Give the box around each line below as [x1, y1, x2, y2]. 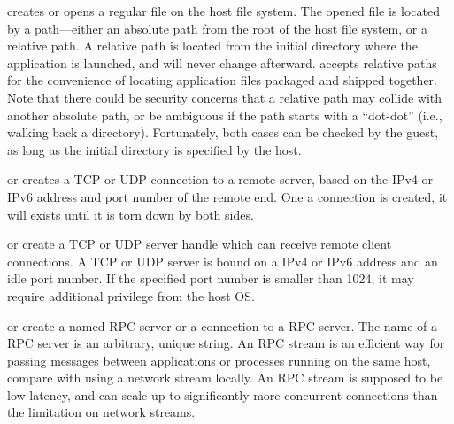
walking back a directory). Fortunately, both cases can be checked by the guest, [7, 123, 439, 142]
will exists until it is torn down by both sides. [7, 204, 254, 223]
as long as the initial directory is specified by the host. [7, 140, 302, 158]
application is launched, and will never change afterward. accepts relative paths [7, 53, 437, 72]
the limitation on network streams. [7, 403, 196, 421]
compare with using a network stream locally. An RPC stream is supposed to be [7, 368, 443, 387]
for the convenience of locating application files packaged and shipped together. [7, 71, 437, 89]
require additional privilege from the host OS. [7, 286, 255, 305]
